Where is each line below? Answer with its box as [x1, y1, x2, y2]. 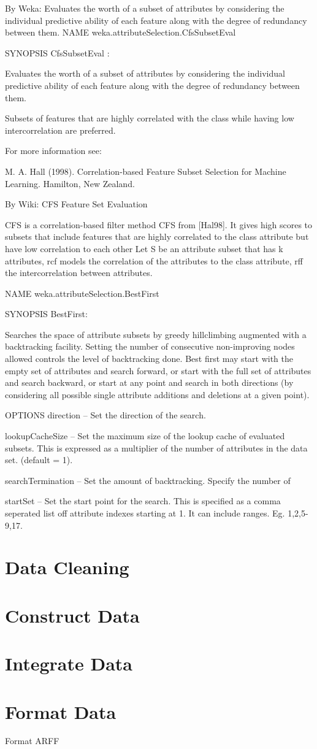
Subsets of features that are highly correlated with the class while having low [5, 112, 294, 125]
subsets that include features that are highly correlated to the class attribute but [5, 230, 309, 243]
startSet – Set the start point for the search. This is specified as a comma [5, 494, 281, 507]
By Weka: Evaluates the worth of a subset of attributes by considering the [5, 2, 285, 14]
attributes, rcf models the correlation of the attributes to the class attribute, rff [5, 254, 303, 267]
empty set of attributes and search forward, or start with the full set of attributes [5, 364, 311, 377]
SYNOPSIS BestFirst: [5, 307, 88, 320]
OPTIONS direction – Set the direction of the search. [5, 409, 206, 421]
